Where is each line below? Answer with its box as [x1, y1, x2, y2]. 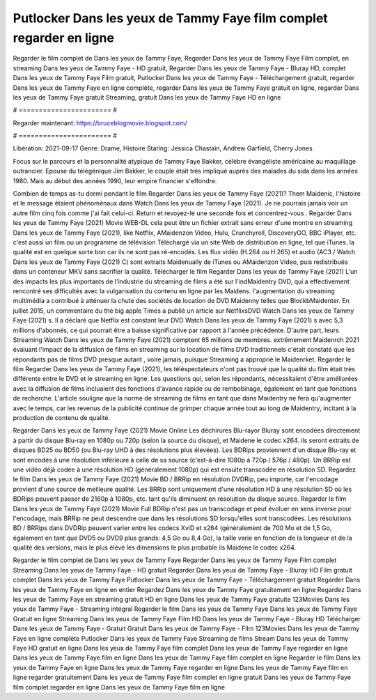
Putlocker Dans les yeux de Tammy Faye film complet [13, 10, 329, 26]
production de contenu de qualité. [13, 414, 111, 422]
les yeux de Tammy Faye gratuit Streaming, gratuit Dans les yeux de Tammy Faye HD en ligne [13, 93, 281, 101]
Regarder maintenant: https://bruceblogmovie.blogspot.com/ [13, 118, 187, 127]
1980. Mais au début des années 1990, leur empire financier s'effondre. [13, 176, 217, 185]
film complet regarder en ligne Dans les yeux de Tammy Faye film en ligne [13, 683, 226, 691]
